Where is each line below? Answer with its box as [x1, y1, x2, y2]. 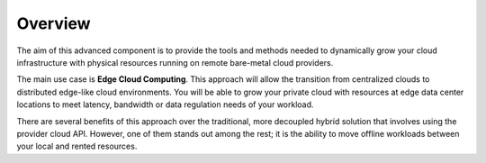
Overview [16, 14, 91, 33]
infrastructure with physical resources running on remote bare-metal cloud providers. [16, 57, 334, 68]
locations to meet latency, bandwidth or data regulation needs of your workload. [16, 99, 314, 110]
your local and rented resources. [16, 140, 138, 152]
